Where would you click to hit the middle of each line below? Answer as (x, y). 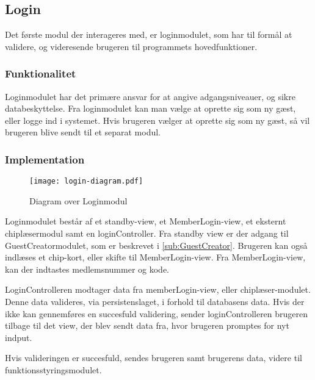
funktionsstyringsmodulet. (53, 369)
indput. (19, 337)
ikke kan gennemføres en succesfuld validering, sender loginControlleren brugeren (157, 313)
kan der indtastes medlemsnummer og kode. (87, 269)
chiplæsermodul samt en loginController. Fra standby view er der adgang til (147, 233)
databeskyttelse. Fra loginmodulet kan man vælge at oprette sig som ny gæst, (150, 108)
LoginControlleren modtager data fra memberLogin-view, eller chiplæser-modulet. (158, 289)
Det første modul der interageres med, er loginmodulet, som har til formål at (149, 34)
